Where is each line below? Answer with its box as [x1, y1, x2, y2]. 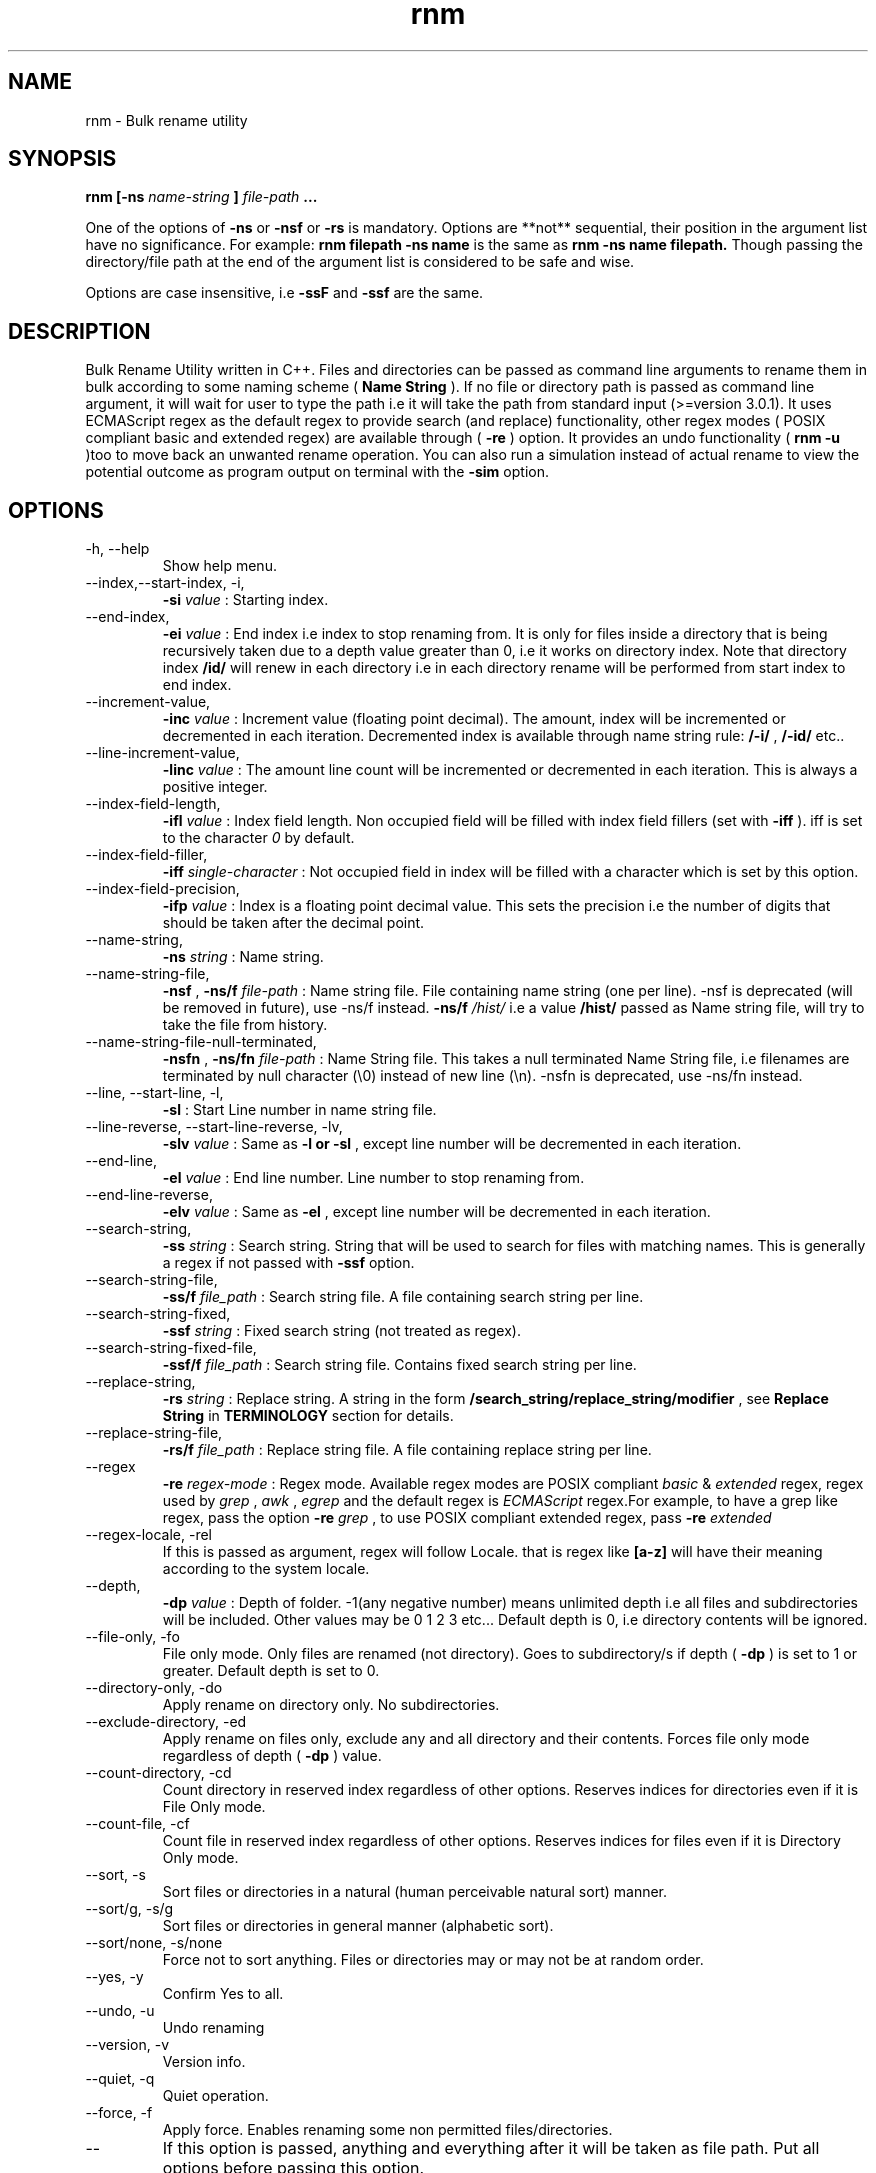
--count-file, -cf [85, 1815, 190, 1833]
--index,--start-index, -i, [85, 574, 245, 592]
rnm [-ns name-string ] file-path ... [85, 188, 318, 206]
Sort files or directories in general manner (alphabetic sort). [162, 1917, 554, 1935]
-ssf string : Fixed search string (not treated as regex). [162, 1322, 521, 1340]
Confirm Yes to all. [162, 1985, 284, 2003]
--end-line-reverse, [85, 1186, 213, 1204]
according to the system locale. [162, 1560, 370, 1578]
